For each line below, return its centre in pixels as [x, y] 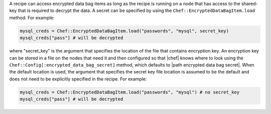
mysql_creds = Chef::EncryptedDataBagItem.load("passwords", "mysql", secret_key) [124, 31]
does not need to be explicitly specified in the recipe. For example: [78, 79]
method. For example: [32, 17]
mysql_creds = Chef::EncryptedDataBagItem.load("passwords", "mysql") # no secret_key [130, 92]
